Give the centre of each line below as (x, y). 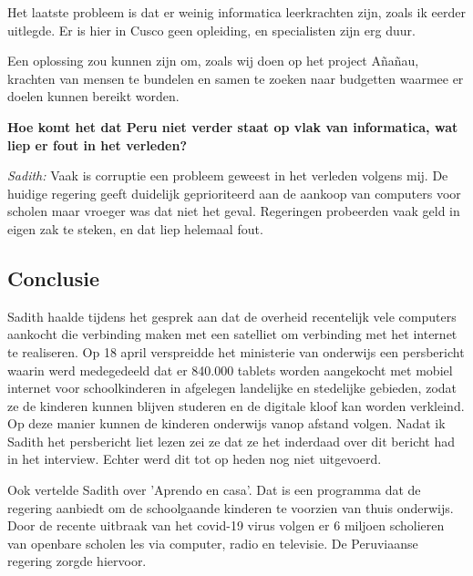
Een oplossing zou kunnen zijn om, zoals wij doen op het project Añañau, (213, 61)
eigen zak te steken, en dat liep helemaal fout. (135, 228)
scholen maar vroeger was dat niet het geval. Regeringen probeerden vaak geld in (234, 211)
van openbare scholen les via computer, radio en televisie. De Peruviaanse (213, 543)
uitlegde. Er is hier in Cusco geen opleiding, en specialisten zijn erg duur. (211, 30)
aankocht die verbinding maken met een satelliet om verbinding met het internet (232, 334)
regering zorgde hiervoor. (77, 561)
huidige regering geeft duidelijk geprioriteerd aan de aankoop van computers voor (234, 193)
